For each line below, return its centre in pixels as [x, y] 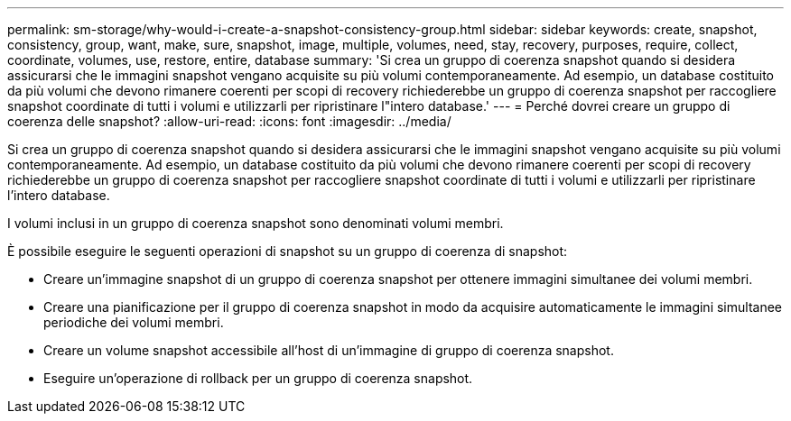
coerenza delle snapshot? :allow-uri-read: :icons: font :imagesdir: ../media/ [229, 121]
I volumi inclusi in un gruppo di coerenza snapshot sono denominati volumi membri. [256, 223]
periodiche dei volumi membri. [134, 322]
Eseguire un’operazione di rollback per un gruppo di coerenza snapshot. [258, 378]
